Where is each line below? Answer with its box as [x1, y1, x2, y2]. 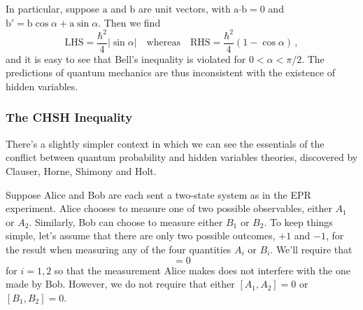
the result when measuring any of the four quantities [6, 241, 232, 256]
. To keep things [264, 214, 333, 229]
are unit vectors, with [138, 1, 231, 15]
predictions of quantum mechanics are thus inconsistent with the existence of [6, 65, 336, 80]
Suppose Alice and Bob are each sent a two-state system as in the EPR [6, 187, 311, 202]
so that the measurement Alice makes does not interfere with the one [54, 262, 350, 277]
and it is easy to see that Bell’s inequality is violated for [6, 51, 246, 66]
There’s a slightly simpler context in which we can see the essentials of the [6, 136, 325, 150]
